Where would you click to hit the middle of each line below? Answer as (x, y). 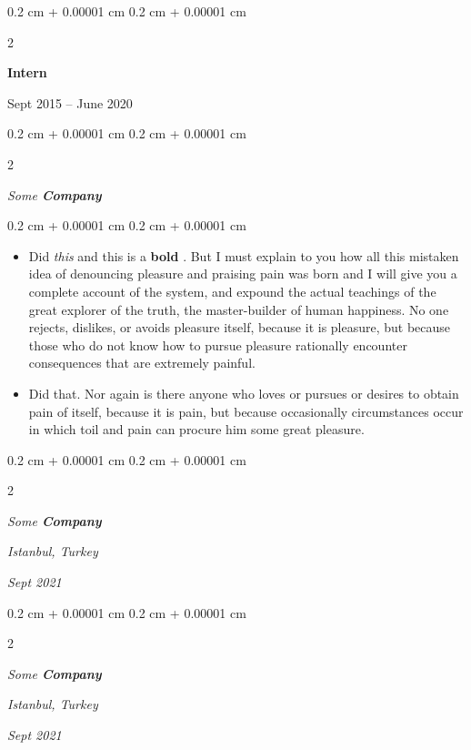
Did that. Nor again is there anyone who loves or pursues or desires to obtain (244, 393)
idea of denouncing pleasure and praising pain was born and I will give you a (243, 274)
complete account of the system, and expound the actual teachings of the (232, 291)
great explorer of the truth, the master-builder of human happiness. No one (239, 309)
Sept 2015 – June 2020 (70, 102)
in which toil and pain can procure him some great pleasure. (196, 429)
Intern (27, 72)
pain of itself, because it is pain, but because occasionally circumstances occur (246, 411)
